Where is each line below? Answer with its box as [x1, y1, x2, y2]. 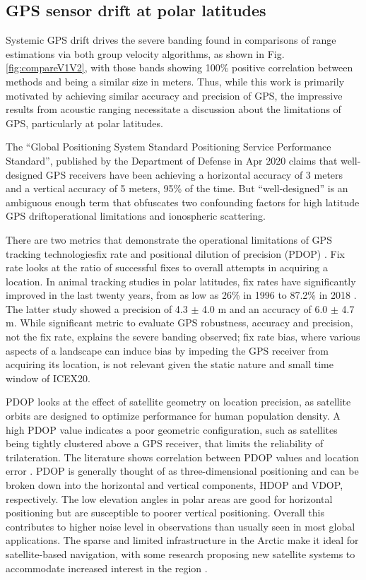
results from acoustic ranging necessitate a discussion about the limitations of [6, 102, 341, 117]
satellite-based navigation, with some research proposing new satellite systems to [6, 546, 355, 561]
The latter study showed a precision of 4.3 [6, 301, 188, 316]
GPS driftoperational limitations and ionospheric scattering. [6, 208, 266, 223]
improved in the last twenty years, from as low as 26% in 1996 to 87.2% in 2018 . [6, 288, 357, 302]
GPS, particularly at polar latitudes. [6, 115, 163, 130]
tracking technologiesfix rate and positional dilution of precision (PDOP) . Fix [6, 246, 345, 261]
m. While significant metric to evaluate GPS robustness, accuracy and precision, [6, 315, 353, 330]
